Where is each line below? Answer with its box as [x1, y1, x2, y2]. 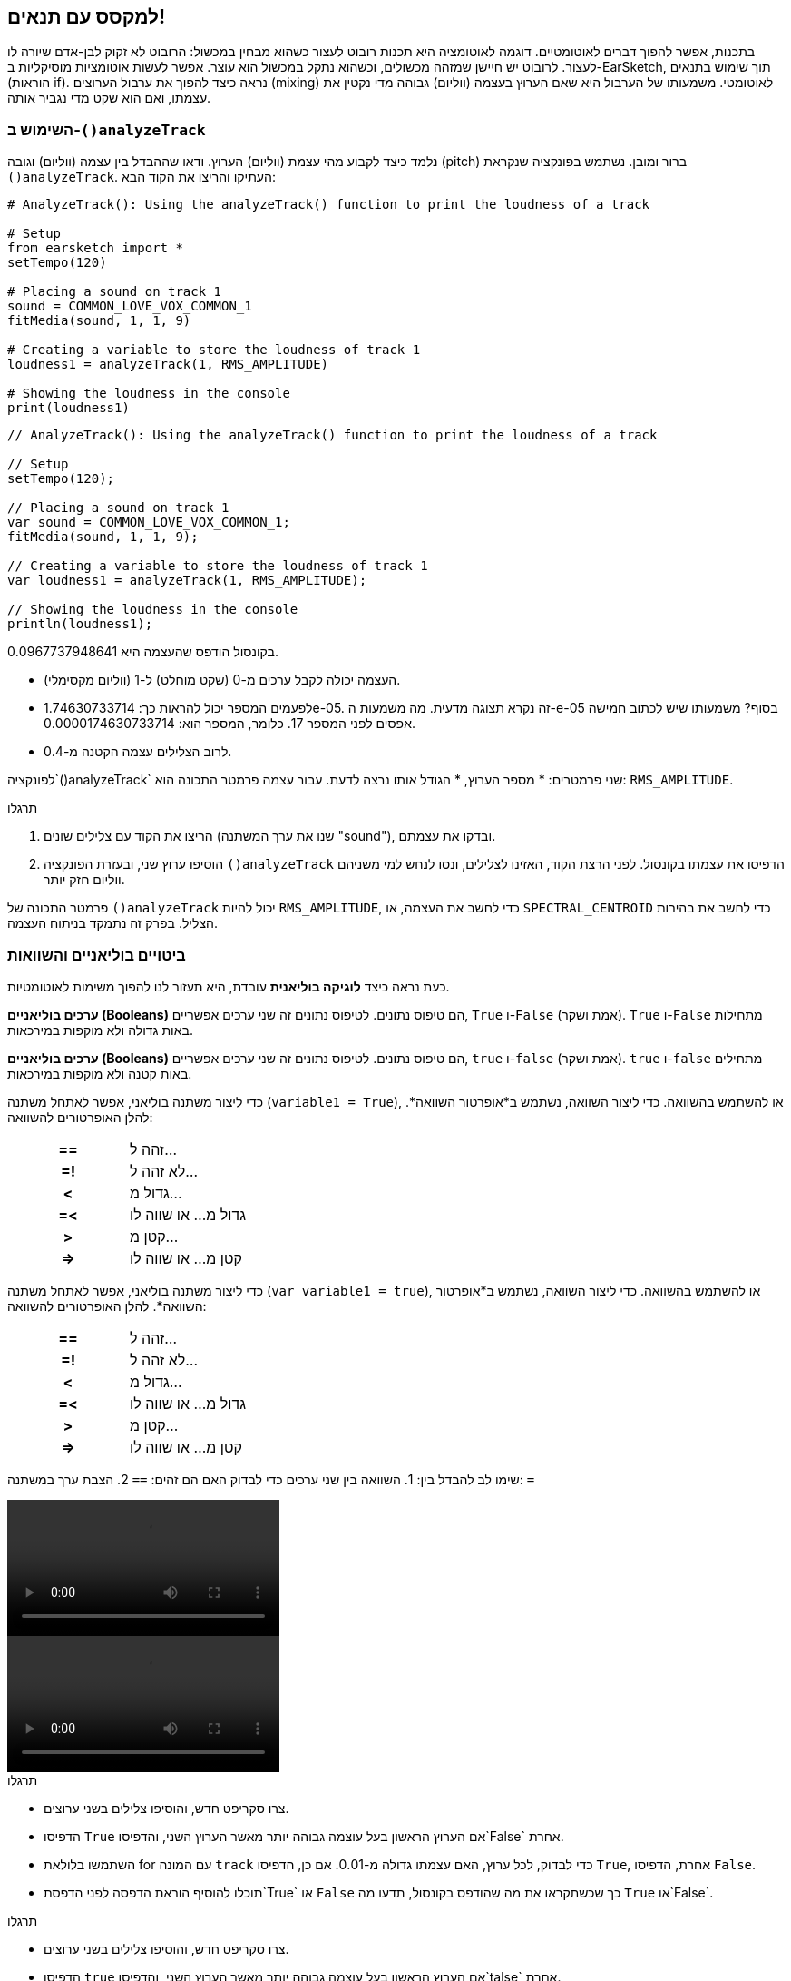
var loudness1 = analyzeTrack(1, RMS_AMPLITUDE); [7, 573, 367, 588]
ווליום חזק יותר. [44, 872, 125, 888]
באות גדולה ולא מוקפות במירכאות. [7, 1021, 193, 1038]
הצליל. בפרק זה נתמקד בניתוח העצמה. [7, 915, 218, 931]
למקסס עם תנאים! [7, 5, 166, 28]
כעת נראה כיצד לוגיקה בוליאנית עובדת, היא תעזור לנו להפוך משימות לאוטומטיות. [7, 978, 450, 994]
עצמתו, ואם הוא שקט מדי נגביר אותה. [7, 90, 211, 106]
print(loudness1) [7, 400, 130, 416]
